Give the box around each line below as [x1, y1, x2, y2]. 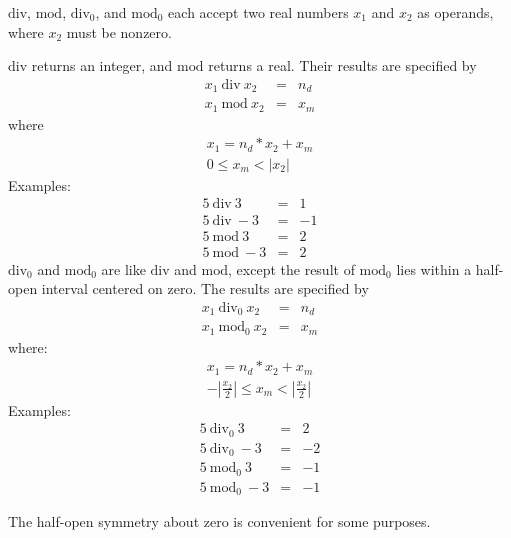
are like [101, 258, 146, 279]
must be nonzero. [66, 21, 172, 42]
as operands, [417, 2, 494, 22]
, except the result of [228, 258, 355, 279]
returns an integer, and [31, 55, 173, 76]
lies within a [396, 258, 472, 279]
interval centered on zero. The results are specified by [41, 278, 369, 299]
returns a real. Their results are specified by [208, 55, 477, 76]
